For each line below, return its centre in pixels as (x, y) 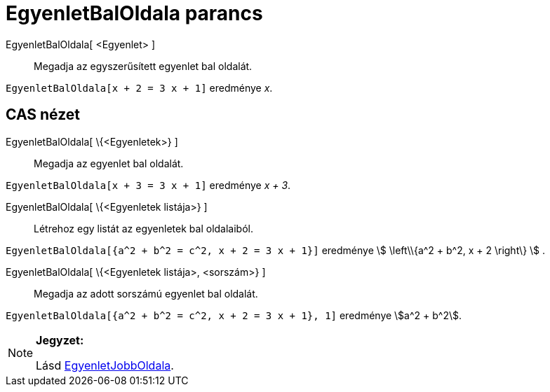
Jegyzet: (60, 340)
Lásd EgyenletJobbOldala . (105, 365)
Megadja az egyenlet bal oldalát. (109, 163)
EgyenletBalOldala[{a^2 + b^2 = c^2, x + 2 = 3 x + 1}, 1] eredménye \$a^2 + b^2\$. (234, 315)
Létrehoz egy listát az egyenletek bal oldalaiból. (143, 228)
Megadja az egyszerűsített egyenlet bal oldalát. (143, 66)
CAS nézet (43, 115)
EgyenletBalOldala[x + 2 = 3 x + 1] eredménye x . (139, 87)
